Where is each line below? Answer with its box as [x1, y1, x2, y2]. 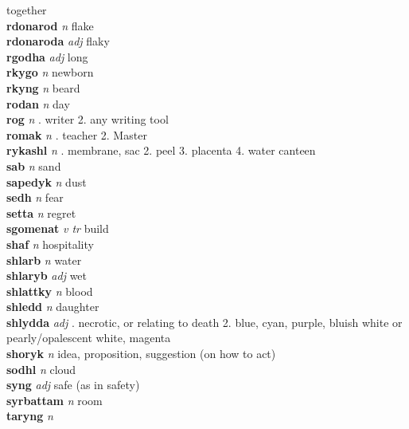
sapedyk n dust [6, 173, 87, 190]
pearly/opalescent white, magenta [6, 329, 171, 346]
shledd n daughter [6, 298, 99, 315]
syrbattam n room [6, 392, 103, 408]
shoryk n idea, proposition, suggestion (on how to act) [6, 345, 276, 362]
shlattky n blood [6, 282, 93, 299]
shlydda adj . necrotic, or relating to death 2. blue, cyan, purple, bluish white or [6, 313, 403, 330]
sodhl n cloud [6, 360, 76, 377]
